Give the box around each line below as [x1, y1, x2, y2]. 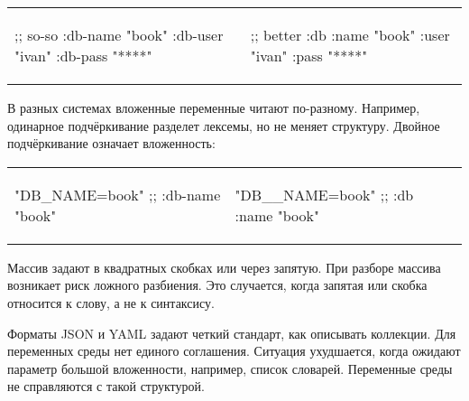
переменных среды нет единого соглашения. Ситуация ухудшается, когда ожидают [7, 341, 461, 360]
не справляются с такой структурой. [7, 377, 205, 396]
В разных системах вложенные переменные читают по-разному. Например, [7, 98, 420, 117]
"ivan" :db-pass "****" [14, 45, 152, 66]
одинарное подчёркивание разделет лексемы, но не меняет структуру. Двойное [7, 116, 440, 135]
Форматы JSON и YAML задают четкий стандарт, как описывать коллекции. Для [7, 323, 456, 342]
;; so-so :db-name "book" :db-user [14, 24, 224, 45]
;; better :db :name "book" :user [250, 24, 450, 45]
